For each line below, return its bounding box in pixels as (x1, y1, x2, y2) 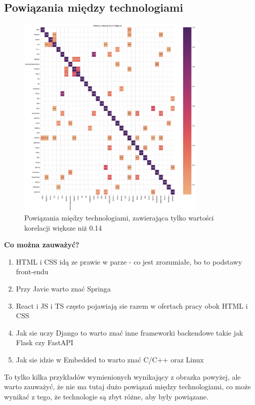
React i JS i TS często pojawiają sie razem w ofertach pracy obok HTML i (16, 300, 248, 311)
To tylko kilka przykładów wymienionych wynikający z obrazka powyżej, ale (4, 371, 241, 382)
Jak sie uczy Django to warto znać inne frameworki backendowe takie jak (16, 327, 243, 338)
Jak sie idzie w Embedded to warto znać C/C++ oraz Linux (16, 354, 204, 365)
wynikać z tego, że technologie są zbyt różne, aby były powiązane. (4, 391, 208, 401)
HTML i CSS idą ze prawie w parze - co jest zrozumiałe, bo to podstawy (16, 256, 242, 267)
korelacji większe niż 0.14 (24, 222, 102, 233)
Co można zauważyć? (4, 239, 79, 250)
